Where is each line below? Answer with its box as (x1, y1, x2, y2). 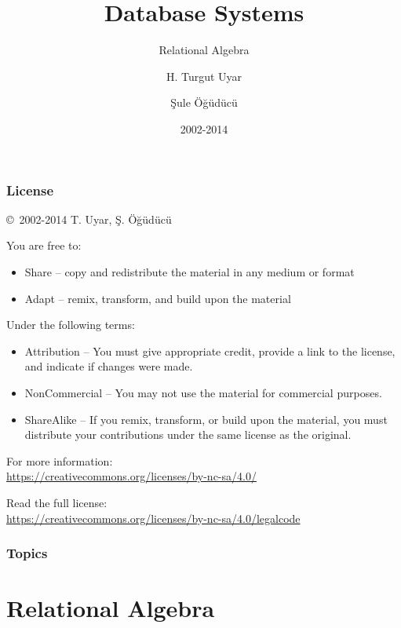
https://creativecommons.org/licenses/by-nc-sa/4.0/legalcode (6, 509, 301, 526)
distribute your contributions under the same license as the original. (24, 426, 352, 443)
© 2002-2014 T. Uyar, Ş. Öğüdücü (6, 210, 172, 227)
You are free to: (6, 237, 82, 254)
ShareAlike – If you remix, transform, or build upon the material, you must (24, 411, 388, 427)
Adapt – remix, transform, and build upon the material (24, 290, 291, 306)
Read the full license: (6, 494, 108, 510)
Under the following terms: (6, 316, 135, 333)
